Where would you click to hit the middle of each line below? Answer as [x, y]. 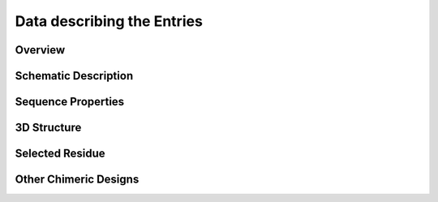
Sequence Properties [70, 102]
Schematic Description [74, 76]
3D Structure [48, 128]
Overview [40, 50]
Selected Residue [60, 154]
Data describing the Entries [109, 21]
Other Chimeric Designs [77, 180]
